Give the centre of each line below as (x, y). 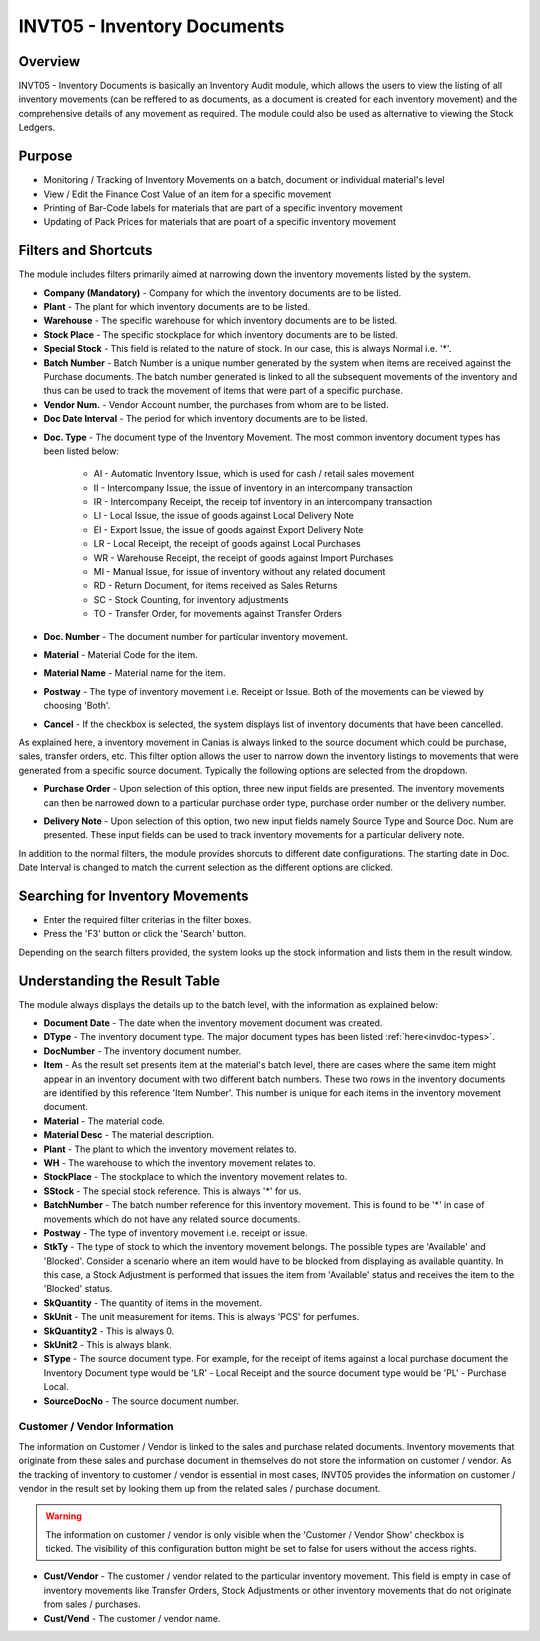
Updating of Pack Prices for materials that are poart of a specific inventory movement (220, 222)
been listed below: (81, 451)
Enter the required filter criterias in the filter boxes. (147, 919)
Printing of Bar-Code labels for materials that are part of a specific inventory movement (223, 207)
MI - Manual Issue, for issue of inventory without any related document (239, 572)
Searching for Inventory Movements (133, 895)
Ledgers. (37, 127)
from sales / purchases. (92, 1604)
